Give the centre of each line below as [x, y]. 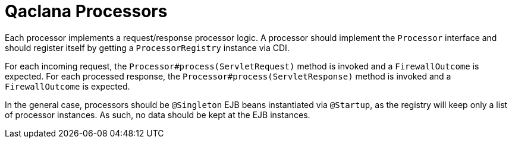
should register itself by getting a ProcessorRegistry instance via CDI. [147, 47]
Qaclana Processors [86, 11]
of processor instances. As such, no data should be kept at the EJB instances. [158, 115]
